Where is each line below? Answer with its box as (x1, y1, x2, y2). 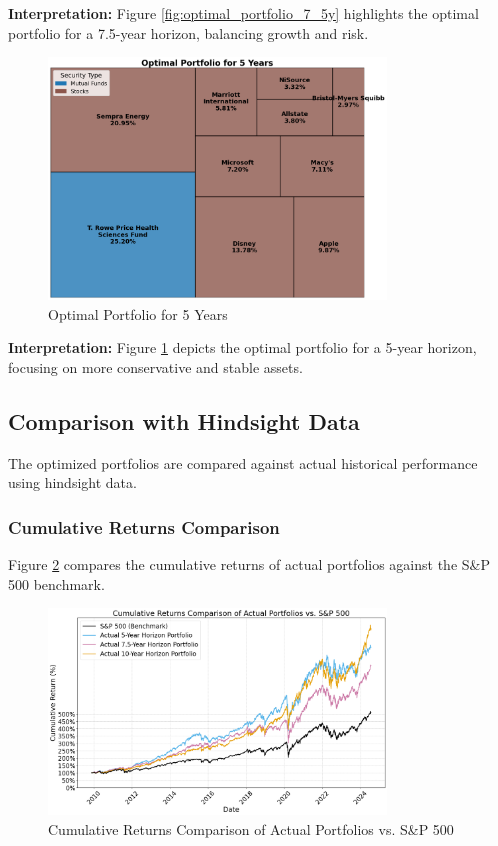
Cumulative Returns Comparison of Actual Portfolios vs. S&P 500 (48, 818, 454, 839)
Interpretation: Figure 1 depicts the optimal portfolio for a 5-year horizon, (8, 337, 477, 358)
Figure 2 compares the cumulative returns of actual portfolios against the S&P (8, 553, 490, 574)
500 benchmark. (8, 573, 105, 594)
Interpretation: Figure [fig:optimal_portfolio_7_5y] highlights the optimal (8, 3, 479, 23)
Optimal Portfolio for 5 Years (48, 303, 228, 324)
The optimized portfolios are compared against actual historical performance (8, 452, 478, 473)
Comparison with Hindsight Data (8, 405, 360, 436)
